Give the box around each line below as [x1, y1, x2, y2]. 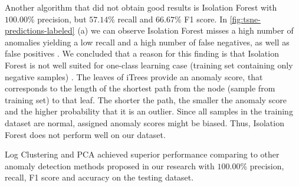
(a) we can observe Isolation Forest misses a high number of [77, 24, 294, 37]
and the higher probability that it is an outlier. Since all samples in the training [5, 105, 293, 117]
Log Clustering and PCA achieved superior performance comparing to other [5, 148, 280, 160]
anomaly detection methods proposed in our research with [5, 159, 215, 172]
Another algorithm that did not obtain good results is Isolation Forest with [5, 1, 277, 13]
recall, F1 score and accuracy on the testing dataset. [5, 171, 194, 183]
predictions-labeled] [5, 24, 75, 37]
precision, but [37, 12, 87, 25]
